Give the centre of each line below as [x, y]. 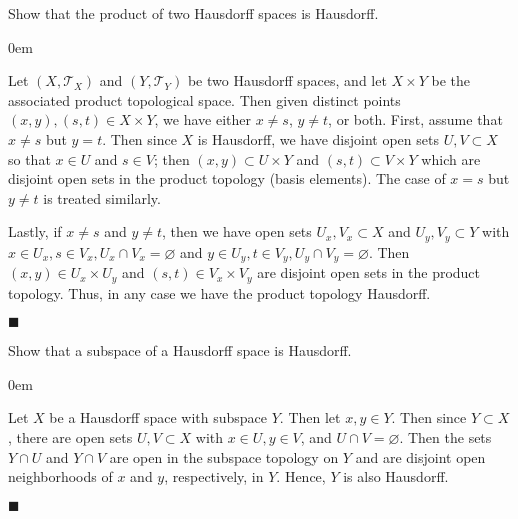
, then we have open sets [236, 231]
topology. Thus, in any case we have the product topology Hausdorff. [219, 292]
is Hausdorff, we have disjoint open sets [318, 138]
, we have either [203, 119]
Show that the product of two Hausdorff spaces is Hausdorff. [193, 13]
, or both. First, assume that [415, 119]
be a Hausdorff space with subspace [158, 417]
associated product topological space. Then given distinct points [204, 99]
